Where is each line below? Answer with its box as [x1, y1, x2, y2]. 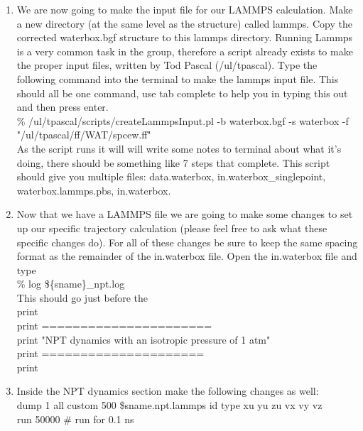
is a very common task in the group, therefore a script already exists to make [16, 43, 353, 58]
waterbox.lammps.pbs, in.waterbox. [16, 182, 171, 197]
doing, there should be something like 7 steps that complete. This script [16, 155, 330, 170]
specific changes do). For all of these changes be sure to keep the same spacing [16, 234, 358, 249]
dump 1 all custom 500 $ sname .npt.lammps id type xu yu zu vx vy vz [16, 398, 323, 413]
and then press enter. [16, 99, 109, 114]
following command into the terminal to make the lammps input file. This [16, 71, 339, 86]
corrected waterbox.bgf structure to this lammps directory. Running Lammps [16, 30, 353, 45]
